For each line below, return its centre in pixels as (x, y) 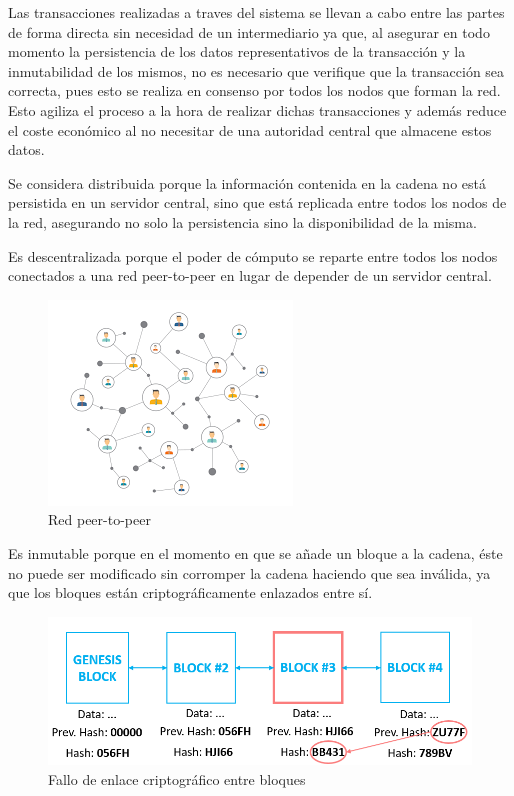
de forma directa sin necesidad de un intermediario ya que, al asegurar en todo (249, 31)
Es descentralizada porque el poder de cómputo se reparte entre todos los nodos (253, 255)
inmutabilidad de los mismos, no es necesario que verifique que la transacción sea (256, 70)
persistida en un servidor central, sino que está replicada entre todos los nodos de (257, 202)
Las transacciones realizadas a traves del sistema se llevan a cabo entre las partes (256, 12)
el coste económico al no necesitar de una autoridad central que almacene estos (250, 129)
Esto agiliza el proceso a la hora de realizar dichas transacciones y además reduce (257, 109)
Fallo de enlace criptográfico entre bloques (177, 779)
